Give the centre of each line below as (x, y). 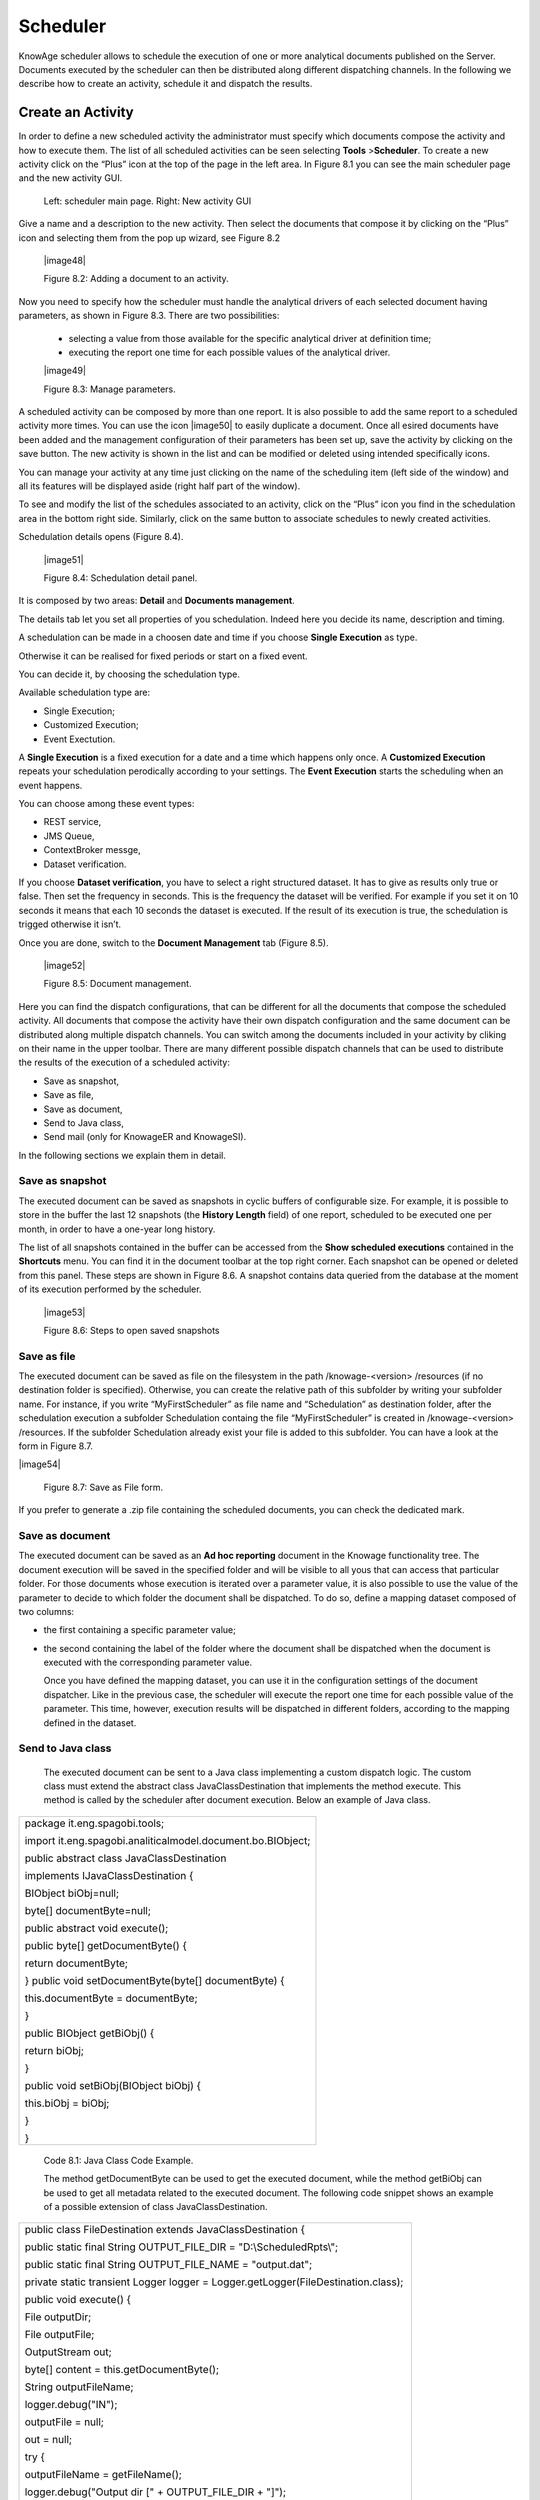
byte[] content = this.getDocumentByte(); (122, 2370)
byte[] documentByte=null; (88, 1910)
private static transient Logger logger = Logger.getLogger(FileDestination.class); (214, 2282)
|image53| (64, 1312)
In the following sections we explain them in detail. (122, 1155)
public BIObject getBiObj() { (89, 2033)
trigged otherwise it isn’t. (70, 924)
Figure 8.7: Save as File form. (103, 1487)
